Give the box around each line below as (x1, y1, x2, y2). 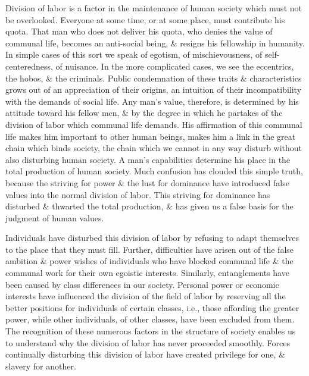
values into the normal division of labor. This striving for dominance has (5, 188, 270, 200)
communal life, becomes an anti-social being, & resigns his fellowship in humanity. (5, 36, 305, 49)
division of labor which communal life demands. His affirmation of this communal (5, 118, 302, 130)
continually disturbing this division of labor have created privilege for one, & (5, 348, 285, 361)
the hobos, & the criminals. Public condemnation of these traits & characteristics (5, 71, 302, 84)
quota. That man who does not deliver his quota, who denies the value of (5, 25, 273, 37)
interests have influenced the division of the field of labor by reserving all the (5, 290, 286, 302)
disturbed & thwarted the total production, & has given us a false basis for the (5, 200, 294, 212)
